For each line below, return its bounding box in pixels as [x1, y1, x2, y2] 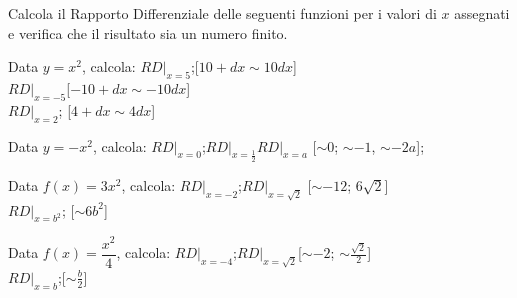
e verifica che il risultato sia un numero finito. [8, 22, 288, 43]
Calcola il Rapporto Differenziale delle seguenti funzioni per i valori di [8, 3, 437, 23]
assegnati [454, 3, 510, 23]
